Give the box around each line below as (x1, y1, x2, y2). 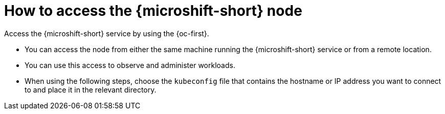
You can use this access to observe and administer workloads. (25, 60, 235, 70)
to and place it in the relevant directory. (25, 85, 157, 94)
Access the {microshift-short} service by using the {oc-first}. (4, 29, 209, 38)
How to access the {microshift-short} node (4, 2, 302, 19)
